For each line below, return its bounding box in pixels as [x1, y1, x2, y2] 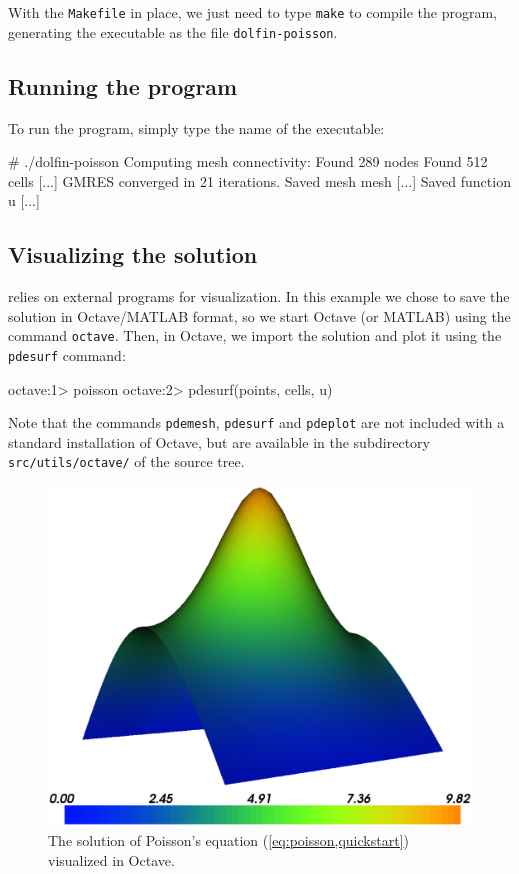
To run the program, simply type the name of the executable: [8, 117, 385, 138]
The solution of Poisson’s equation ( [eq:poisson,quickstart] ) [48, 830, 409, 851]
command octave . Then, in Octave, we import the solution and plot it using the [8, 325, 502, 346]
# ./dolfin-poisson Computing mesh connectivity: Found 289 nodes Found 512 [8, 151, 488, 172]
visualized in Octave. [48, 849, 175, 870]
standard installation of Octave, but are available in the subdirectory [8, 431, 430, 452]
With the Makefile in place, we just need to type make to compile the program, [8, 2, 497, 22]
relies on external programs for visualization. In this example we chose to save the [8, 286, 510, 307]
